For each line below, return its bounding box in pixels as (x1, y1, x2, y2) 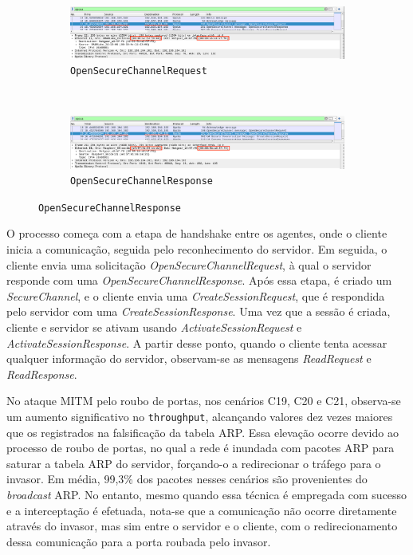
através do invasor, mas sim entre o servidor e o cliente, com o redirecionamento (6, 518, 398, 534)
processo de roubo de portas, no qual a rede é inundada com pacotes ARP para (6, 439, 395, 456)
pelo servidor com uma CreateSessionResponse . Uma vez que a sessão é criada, (6, 303, 391, 320)
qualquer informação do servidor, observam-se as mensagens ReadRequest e (6, 350, 372, 367)
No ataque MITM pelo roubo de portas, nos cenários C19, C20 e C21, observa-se (6, 392, 401, 409)
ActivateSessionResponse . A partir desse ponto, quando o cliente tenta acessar (6, 334, 387, 351)
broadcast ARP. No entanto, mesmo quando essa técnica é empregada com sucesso (6, 486, 407, 502)
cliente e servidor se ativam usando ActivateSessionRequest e (6, 318, 302, 335)
